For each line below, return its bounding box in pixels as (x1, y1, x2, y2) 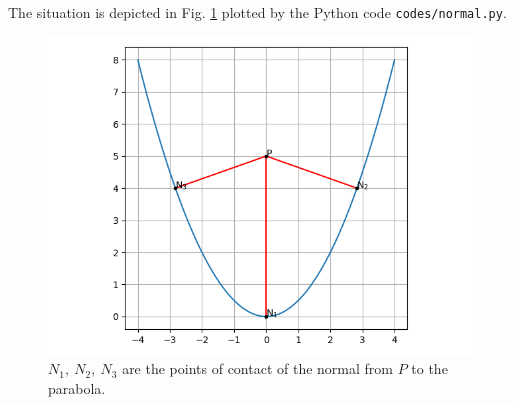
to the (411, 358, 448, 379)
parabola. (48, 377, 106, 398)
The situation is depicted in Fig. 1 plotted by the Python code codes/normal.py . (8, 2, 507, 22)
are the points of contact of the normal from (122, 358, 393, 379)
